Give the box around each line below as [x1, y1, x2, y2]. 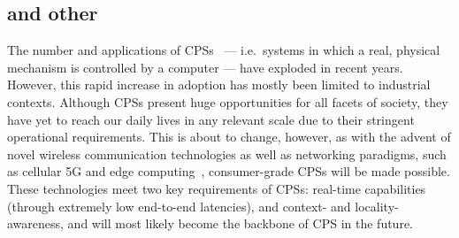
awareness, [7, 214, 64, 233]
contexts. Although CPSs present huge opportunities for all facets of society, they [7, 92, 448, 111]
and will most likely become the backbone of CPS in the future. [67, 214, 414, 233]
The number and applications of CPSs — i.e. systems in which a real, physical [7, 41, 440, 59]
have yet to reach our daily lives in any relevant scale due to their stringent [7, 110, 415, 128]
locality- [355, 196, 399, 215]
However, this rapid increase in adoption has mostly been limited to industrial [7, 75, 431, 94]
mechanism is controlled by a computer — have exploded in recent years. [7, 58, 403, 76]
